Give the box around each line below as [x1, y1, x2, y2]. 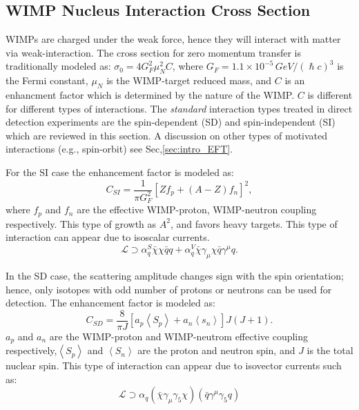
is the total [307, 343, 353, 358]
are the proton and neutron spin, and [137, 343, 295, 358]
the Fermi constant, [6, 73, 88, 88]
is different [307, 87, 353, 101]
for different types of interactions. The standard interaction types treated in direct [6, 101, 353, 115]
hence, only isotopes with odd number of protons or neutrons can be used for [6, 282, 332, 296]
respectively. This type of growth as [6, 216, 157, 231]
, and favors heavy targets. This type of [170, 216, 338, 231]
